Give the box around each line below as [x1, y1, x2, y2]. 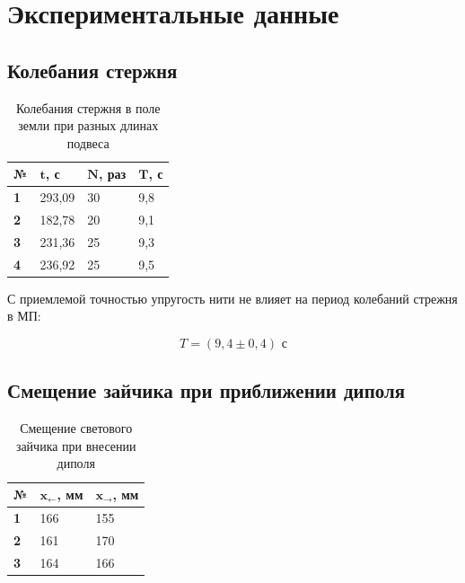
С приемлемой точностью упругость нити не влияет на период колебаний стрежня [7, 288, 458, 307]
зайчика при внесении [15, 436, 136, 455]
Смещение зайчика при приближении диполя [7, 376, 406, 404]
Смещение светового [20, 419, 133, 437]
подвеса [66, 133, 110, 152]
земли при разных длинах [18, 116, 159, 135]
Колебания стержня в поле [15, 98, 161, 117]
